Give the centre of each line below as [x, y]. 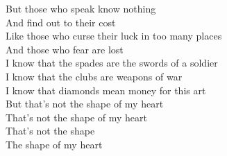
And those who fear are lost [65, 49]
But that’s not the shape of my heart [85, 104]
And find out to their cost [61, 22]
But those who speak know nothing [81, 8]
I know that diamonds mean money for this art [106, 90]
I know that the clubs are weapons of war [94, 76]
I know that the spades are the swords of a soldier [112, 63]
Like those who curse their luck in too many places [114, 36]
